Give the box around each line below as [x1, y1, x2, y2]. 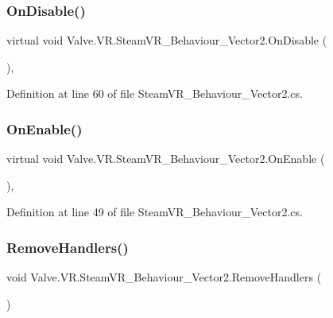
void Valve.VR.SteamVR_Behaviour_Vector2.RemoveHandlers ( [6, 269, 322, 285]
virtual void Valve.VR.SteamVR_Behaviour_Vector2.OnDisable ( [6, 32, 327, 48]
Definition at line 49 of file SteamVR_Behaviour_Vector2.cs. [6, 204, 303, 220]
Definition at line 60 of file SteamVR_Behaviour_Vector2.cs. [6, 85, 303, 102]
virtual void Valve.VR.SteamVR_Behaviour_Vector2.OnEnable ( [6, 150, 325, 167]
